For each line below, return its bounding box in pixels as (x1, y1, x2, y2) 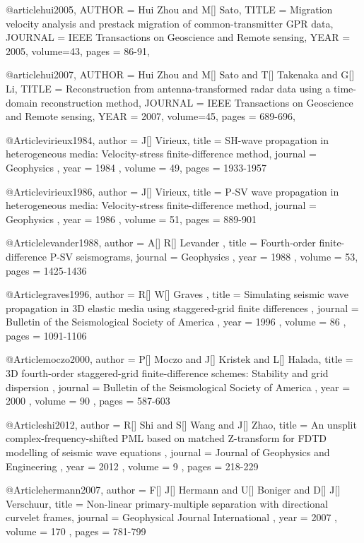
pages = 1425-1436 (6, 263, 87, 278)
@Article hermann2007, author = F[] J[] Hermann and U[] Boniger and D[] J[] (6, 482, 341, 497)
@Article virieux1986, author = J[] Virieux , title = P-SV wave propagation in (6, 184, 339, 198)
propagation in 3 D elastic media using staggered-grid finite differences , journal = (6, 300, 359, 315)
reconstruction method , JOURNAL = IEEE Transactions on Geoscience (40, 95, 353, 109)
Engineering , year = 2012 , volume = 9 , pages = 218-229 (6, 458, 259, 473)
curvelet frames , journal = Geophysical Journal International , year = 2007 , (6, 510, 337, 525)
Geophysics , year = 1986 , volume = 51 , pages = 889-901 (6, 211, 257, 226)
